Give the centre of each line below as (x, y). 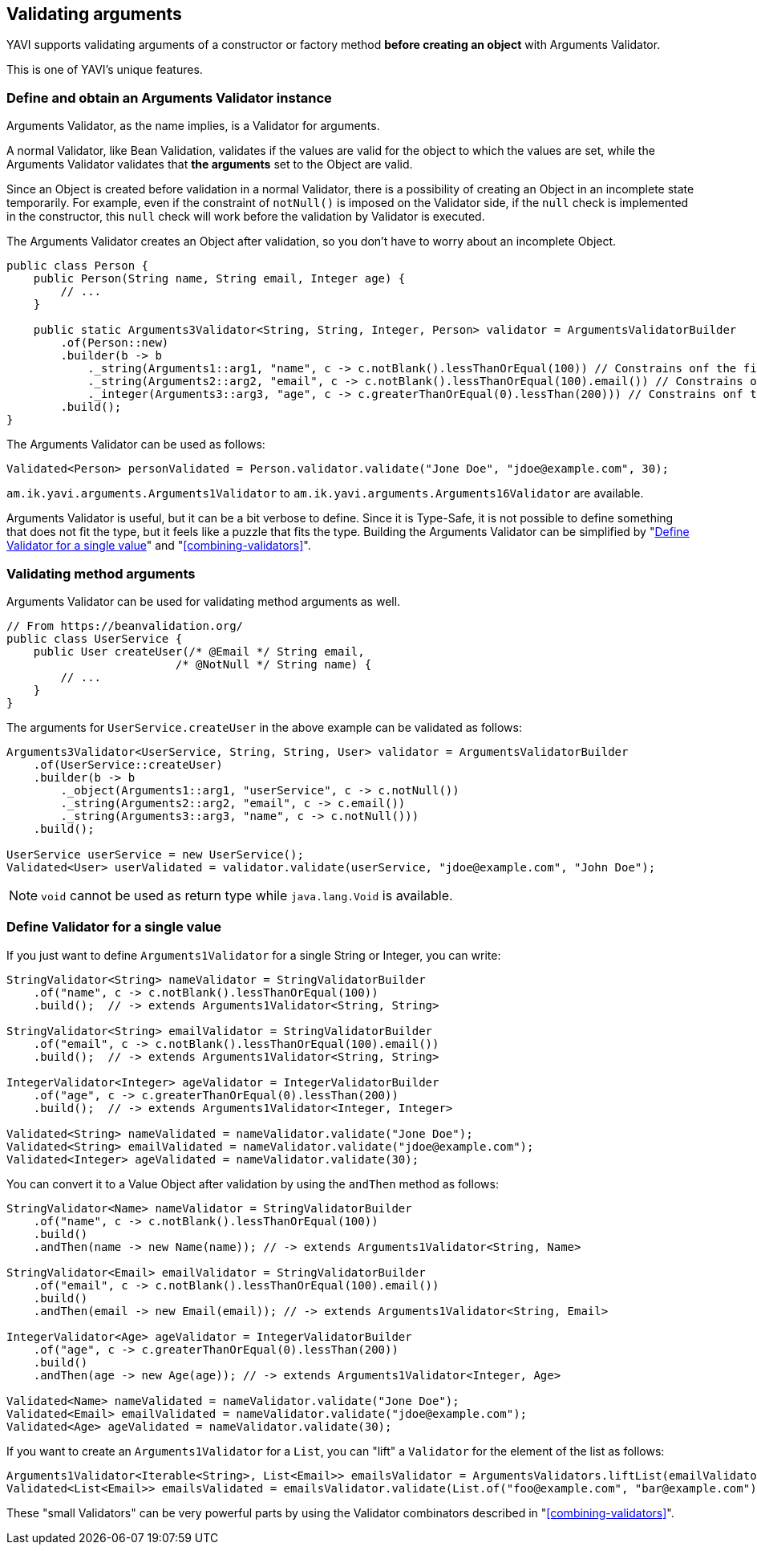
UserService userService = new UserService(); (155, 854)
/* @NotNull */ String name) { (273, 664)
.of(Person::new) (115, 343)
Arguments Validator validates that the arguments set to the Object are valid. (210, 164)
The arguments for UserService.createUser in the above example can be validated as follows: (264, 727)
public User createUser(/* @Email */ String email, (199, 651)
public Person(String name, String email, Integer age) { (219, 279)
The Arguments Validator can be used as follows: (136, 445)
